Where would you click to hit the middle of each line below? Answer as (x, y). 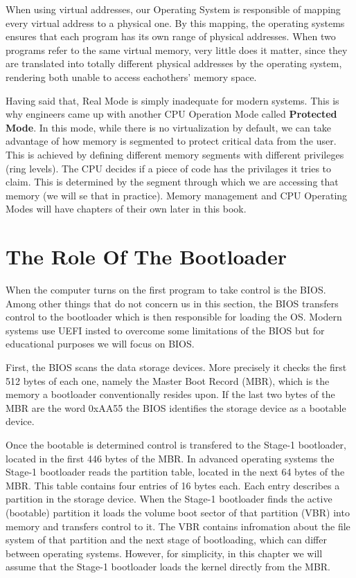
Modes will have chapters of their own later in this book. (126, 209)
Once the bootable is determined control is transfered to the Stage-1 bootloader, (176, 444)
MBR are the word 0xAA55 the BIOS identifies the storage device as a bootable (176, 407)
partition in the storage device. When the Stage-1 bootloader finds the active (169, 499)
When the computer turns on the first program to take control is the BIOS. (166, 290)
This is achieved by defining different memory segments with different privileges (175, 154)
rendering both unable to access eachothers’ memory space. (131, 76)
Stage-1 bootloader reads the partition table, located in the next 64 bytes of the (175, 472)
